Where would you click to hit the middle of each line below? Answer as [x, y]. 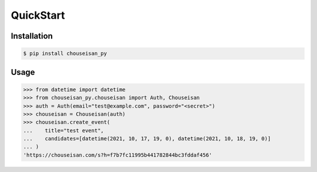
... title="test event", [63, 130]
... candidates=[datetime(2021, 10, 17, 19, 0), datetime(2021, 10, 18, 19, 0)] [147, 139]
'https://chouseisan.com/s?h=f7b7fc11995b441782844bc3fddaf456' [118, 155]
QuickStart [38, 15]
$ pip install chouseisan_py [65, 54]
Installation [32, 36]
